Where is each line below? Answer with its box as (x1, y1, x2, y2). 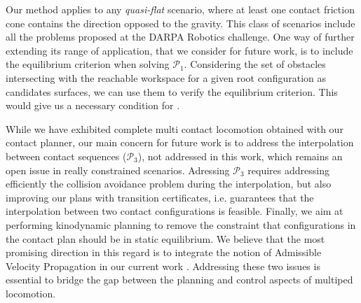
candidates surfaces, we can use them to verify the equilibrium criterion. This (6, 84, 338, 99)
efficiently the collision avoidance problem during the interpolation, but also (6, 176, 332, 191)
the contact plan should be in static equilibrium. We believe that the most (6, 231, 325, 246)
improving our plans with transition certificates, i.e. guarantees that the (6, 190, 314, 204)
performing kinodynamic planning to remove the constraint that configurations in (6, 217, 356, 232)
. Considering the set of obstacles (184, 57, 326, 71)
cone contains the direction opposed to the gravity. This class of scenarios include (6, 15, 355, 30)
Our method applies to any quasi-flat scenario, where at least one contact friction (6, 2, 355, 16)
